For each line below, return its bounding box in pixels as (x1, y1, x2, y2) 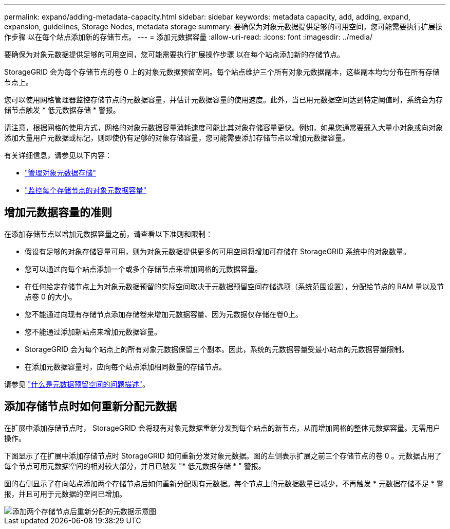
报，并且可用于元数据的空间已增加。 (4, 489, 126, 498)
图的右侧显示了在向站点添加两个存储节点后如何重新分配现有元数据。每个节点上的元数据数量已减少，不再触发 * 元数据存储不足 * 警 (4, 479, 444, 488)
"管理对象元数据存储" (25, 168, 97, 177)
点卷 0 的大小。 (25, 292, 77, 301)
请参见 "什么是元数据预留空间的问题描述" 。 (4, 379, 149, 389)
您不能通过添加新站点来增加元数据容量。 (25, 327, 161, 336)
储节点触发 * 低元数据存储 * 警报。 (4, 105, 120, 114)
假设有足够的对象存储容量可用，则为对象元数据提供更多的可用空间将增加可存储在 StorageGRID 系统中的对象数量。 (25, 246, 410, 256)
